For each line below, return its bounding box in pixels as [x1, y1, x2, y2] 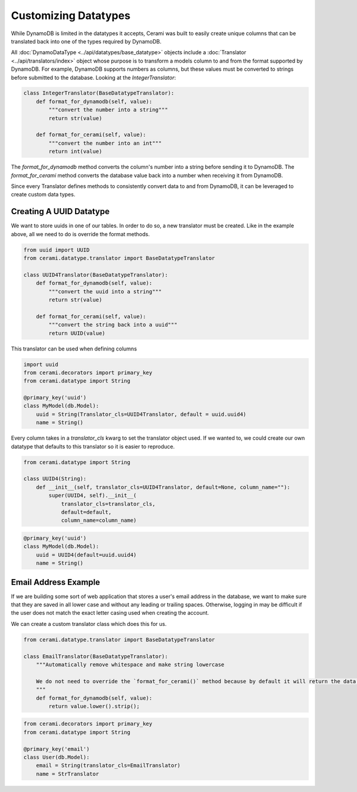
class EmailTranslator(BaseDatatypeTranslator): [23, 653, 168, 660]
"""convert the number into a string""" [48, 107, 168, 113]
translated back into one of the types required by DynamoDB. [11, 37, 162, 45]
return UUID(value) [48, 330, 105, 336]
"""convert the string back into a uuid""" [48, 321, 178, 328]
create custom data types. [11, 191, 76, 198]
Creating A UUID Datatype [11, 206, 110, 217]
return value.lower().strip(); [48, 703, 140, 709]
